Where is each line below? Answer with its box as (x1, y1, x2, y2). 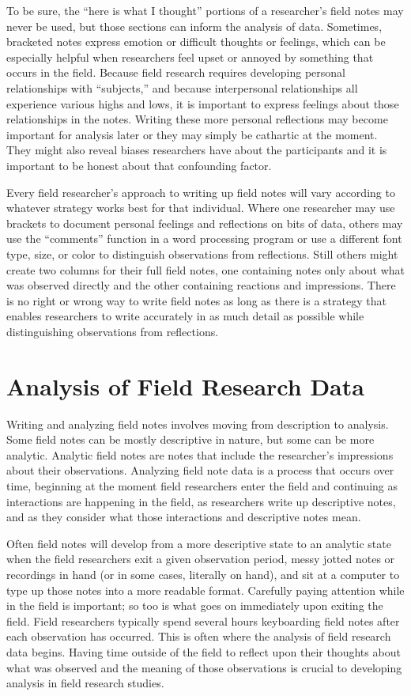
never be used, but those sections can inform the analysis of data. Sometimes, (6, 17, 383, 34)
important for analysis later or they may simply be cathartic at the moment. (6, 126, 378, 142)
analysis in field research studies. (6, 675, 164, 691)
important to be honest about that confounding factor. (6, 157, 272, 173)
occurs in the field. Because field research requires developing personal (6, 64, 345, 81)
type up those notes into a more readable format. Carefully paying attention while (6, 581, 405, 598)
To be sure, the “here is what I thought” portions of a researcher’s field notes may (6, 2, 404, 18)
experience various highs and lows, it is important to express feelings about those (6, 95, 399, 112)
